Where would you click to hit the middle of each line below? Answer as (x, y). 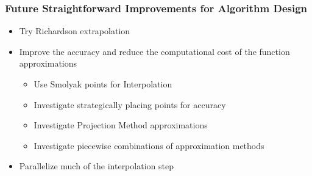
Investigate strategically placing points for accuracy (130, 104)
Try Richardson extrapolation (75, 31)
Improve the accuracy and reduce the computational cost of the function (154, 51)
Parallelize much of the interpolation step (96, 166)
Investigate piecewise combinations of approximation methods (149, 145)
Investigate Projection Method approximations (121, 125)
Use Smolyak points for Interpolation (103, 84)
